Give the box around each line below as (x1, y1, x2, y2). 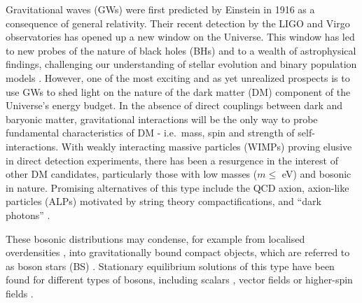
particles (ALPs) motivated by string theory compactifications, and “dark (6, 194, 321, 209)
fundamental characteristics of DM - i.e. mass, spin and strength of (6, 125, 295, 140)
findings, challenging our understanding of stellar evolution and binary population (6, 57, 357, 71)
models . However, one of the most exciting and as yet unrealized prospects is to (6, 70, 350, 85)
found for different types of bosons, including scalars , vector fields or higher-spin (6, 272, 353, 287)
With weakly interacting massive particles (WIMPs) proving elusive (61, 139, 352, 153)
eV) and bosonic (281, 167, 351, 181)
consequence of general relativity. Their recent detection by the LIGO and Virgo (6, 15, 350, 30)
